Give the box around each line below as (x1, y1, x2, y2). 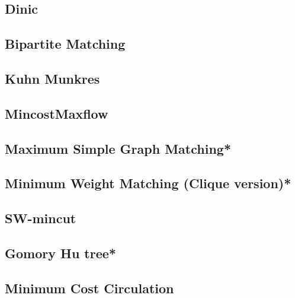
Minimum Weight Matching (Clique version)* (5, 174, 291, 192)
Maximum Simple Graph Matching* (5, 139, 231, 157)
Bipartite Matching (5, 34, 126, 53)
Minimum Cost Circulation (5, 278, 174, 297)
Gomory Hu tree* (5, 243, 116, 262)
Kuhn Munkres (5, 69, 100, 87)
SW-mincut (5, 209, 76, 227)
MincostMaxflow (5, 104, 108, 122)
